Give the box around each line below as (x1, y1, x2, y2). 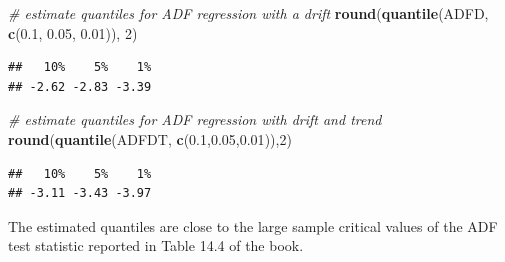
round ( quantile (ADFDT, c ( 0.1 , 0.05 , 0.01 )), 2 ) (8, 128, 292, 149)
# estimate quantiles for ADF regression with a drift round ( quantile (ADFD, (8, 3, 489, 23)
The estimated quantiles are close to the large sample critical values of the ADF (8, 215, 498, 236)
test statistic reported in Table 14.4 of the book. (8, 235, 304, 256)
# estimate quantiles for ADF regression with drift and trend (8, 109, 382, 130)
